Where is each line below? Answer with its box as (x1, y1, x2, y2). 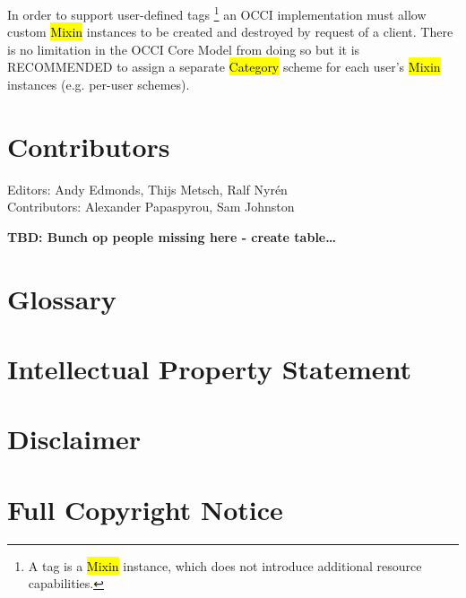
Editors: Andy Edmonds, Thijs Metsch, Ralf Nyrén (7, 179, 288, 198)
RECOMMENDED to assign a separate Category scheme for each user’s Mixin (7, 57, 441, 76)
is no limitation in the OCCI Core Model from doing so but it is (7, 39, 360, 58)
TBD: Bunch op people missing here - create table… (7, 227, 336, 246)
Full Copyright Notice (7, 490, 283, 527)
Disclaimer (7, 420, 142, 457)
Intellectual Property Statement (7, 351, 412, 387)
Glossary (7, 280, 116, 316)
